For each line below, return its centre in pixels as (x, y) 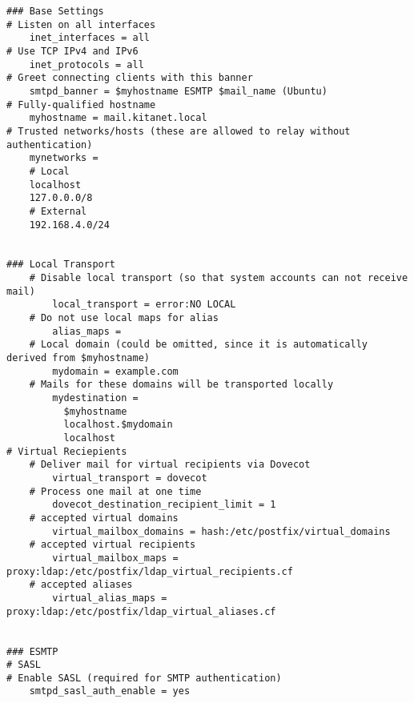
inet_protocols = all (86, 64)
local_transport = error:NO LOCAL (144, 305)
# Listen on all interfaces (81, 24)
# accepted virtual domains (104, 518)
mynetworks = (64, 158)
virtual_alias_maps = (110, 598)
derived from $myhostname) (78, 358)
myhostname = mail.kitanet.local (118, 118)
